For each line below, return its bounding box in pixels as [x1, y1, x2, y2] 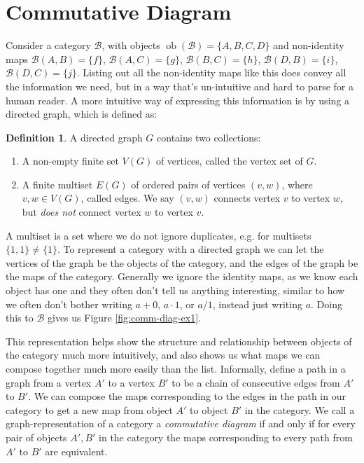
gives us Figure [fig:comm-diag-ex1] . [47, 310, 201, 325]
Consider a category [6, 38, 91, 53]
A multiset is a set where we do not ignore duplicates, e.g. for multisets [6, 228, 311, 242]
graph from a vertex [6, 375, 92, 389]
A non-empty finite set [22, 153, 119, 168]
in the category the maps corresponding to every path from [99, 429, 353, 444]
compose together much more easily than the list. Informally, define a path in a [6, 361, 346, 375]
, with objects [101, 38, 160, 53]
